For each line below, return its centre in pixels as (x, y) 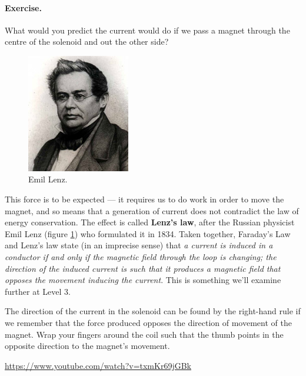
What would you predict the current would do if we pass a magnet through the (147, 30)
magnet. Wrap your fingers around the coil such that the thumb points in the (144, 334)
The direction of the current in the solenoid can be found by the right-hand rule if (153, 311)
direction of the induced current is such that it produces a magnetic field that (143, 268)
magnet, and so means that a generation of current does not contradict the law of (152, 210)
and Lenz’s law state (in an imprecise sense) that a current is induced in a (139, 245)
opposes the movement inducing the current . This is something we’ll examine (143, 280)
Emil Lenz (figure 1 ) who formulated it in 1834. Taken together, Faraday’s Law (148, 233)
